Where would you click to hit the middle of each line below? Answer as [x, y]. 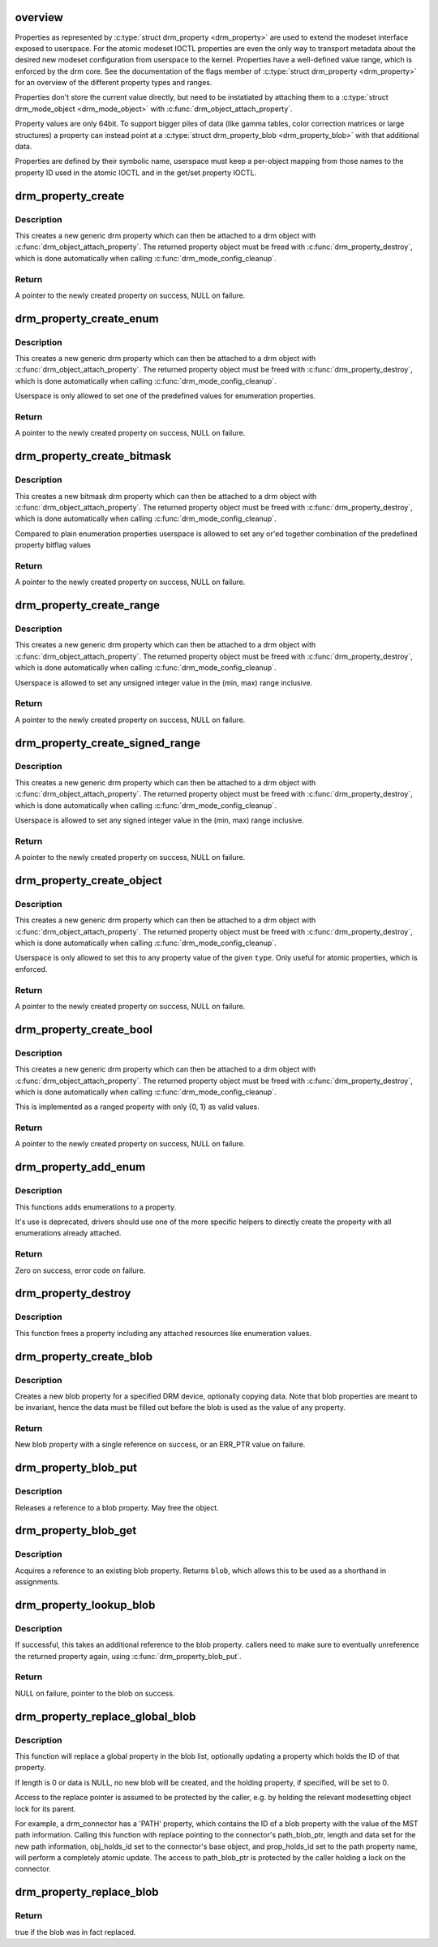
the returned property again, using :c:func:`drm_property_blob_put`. [129, 1656]
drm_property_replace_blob [87, 1892]
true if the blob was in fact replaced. [75, 1932]
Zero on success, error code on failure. [80, 1270]
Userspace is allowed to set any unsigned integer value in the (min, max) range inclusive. [164, 682]
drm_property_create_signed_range [108, 743]
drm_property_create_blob [84, 1356]
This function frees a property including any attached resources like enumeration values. [163, 1333]
